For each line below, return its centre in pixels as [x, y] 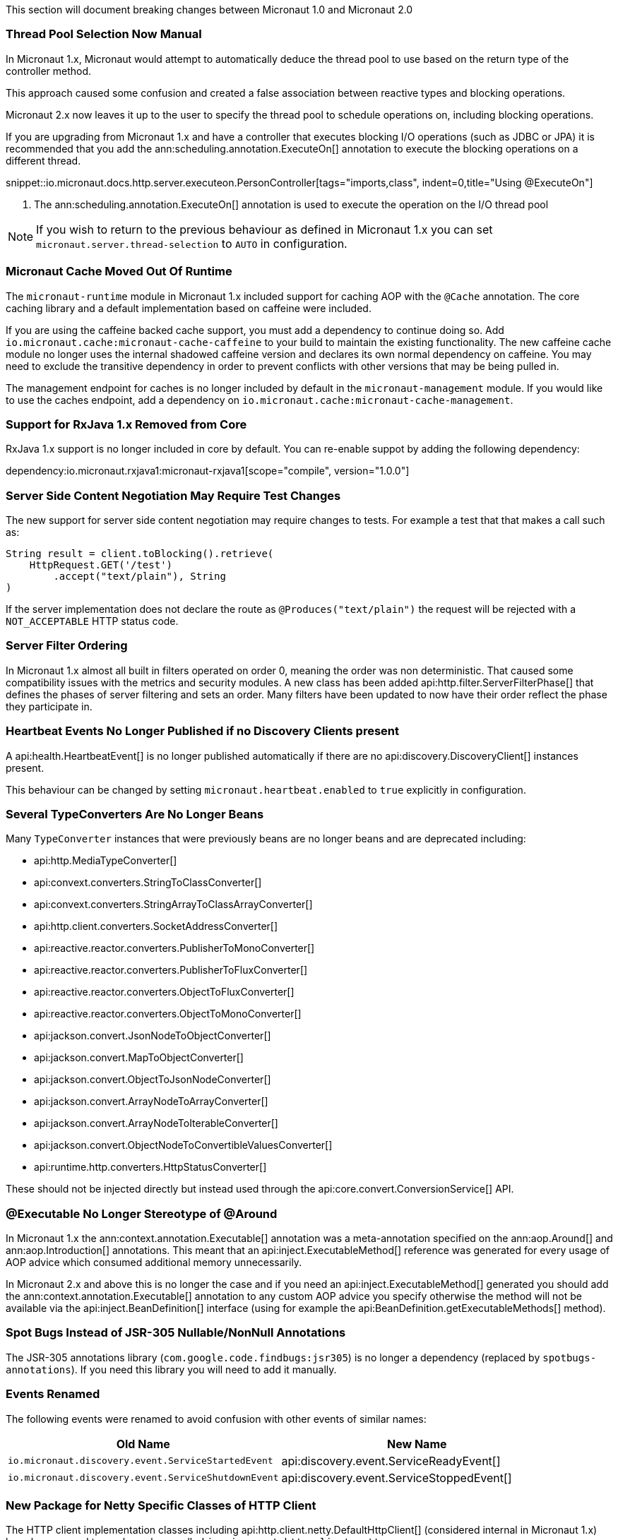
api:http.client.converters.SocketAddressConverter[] [156, 926]
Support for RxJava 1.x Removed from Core [126, 424]
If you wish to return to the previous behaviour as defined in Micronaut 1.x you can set [265, 229]
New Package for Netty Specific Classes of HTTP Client [161, 1505]
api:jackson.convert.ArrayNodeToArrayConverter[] [151, 1102]
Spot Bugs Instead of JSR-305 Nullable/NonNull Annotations [176, 1333]
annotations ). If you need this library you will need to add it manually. [171, 1369]
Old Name [143, 1444]
